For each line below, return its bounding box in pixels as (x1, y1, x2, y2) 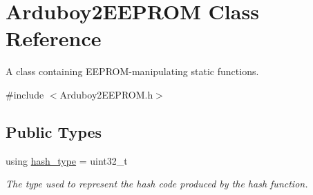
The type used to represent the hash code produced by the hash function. (6, 176, 308, 191)
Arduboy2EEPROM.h (59, 87, 153, 101)
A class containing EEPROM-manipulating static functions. (6, 64, 259, 79)
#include (6, 87, 44, 101)
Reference (6, 24, 102, 52)
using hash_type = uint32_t (6, 153, 128, 167)
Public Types (6, 121, 102, 142)
